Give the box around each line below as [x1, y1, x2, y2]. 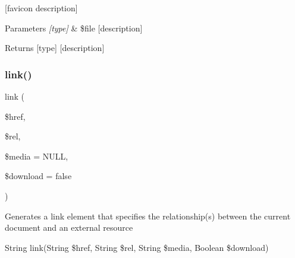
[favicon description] [5, 2, 78, 14]
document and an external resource [5, 221, 133, 234]
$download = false [5, 170, 72, 182]
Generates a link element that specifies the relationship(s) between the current [5, 209, 291, 222]
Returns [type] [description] [5, 42, 105, 54]
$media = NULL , [5, 149, 68, 162]
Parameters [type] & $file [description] [5, 21, 143, 34]
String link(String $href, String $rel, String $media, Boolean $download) [5, 241, 269, 253]
